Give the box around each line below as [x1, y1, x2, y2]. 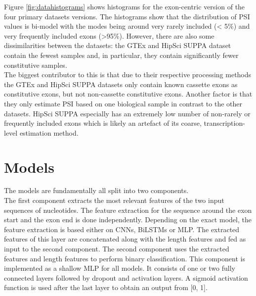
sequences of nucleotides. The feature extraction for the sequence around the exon [4, 204, 252, 215]
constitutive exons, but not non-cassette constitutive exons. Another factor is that [4, 89, 253, 99]
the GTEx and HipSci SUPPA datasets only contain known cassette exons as [4, 79, 238, 89]
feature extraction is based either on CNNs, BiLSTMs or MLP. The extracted [4, 224, 240, 234]
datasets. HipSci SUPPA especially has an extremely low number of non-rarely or [4, 108, 251, 118]
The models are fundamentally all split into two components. [4, 185, 189, 196]
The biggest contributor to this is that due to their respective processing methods [4, 69, 252, 80]
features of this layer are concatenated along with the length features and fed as [4, 234, 246, 244]
